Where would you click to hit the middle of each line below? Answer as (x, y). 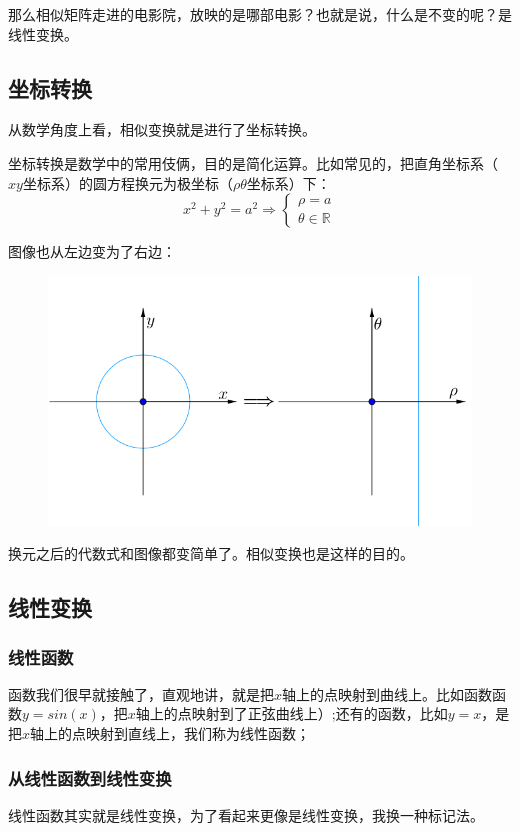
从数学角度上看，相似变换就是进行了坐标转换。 (162, 129)
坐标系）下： (288, 182)
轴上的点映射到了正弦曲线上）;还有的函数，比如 (291, 713)
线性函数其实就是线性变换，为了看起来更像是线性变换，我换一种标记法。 (246, 814)
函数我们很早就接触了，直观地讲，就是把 (141, 693)
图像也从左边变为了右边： (92, 251)
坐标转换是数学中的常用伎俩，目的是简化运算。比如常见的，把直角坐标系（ (253, 162)
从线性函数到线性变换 (90, 777)
